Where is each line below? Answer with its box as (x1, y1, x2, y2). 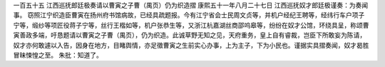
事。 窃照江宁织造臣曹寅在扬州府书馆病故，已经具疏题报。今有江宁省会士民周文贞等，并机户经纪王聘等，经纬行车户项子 (13, 11, 365, 19)
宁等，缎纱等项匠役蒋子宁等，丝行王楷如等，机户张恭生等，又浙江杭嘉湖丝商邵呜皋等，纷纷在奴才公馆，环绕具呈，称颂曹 (13, 21, 369, 29)
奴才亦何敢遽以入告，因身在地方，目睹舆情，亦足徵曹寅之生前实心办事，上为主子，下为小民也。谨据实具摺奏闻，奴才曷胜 (13, 41, 369, 49)
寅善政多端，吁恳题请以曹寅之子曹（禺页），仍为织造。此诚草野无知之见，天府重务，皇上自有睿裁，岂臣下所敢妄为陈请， (13, 31, 366, 39)
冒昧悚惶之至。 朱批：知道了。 (13, 51, 103, 59)
